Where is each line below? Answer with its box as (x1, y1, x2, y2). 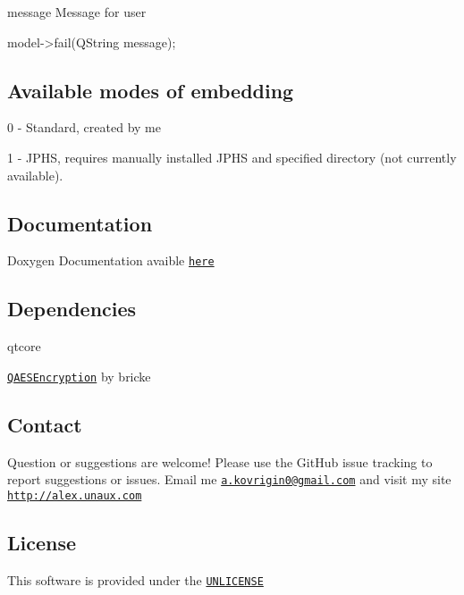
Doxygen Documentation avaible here (7, 251, 215, 270)
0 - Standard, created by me (7, 118, 161, 137)
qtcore (7, 337, 41, 356)
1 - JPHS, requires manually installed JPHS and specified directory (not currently (7, 147, 457, 166)
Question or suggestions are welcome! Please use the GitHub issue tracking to (7, 452, 433, 471)
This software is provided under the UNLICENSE (7, 570, 264, 589)
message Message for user (7, 3, 147, 21)
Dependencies (7, 295, 137, 323)
